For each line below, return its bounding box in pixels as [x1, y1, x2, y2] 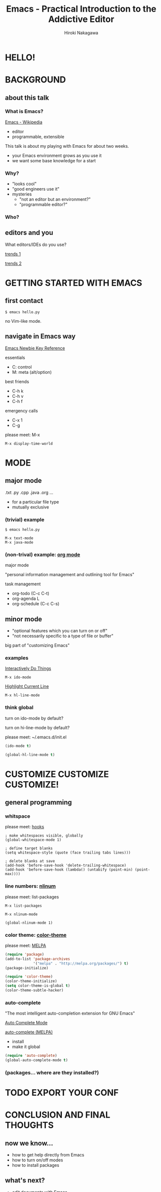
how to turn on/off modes [12, 1157, 63, 1163]
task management [5, 581, 41, 587]
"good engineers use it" [12, 186, 59, 192]
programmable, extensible [12, 134, 64, 140]
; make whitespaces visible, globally [5, 833, 83, 838]
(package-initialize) [5, 965, 49, 970]
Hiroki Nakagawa [64, 30, 98, 35]
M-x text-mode [5, 536, 34, 541]
